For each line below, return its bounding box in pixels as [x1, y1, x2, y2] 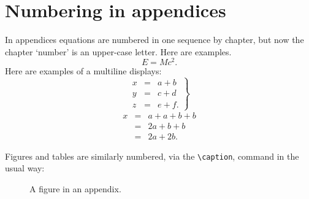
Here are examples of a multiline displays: [5, 64, 162, 77]
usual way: [5, 162, 45, 174]
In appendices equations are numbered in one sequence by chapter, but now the [5, 33, 304, 46]
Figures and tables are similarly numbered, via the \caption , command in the [5, 149, 299, 162]
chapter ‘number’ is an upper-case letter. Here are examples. [5, 45, 232, 58]
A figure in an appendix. [29, 182, 121, 195]
